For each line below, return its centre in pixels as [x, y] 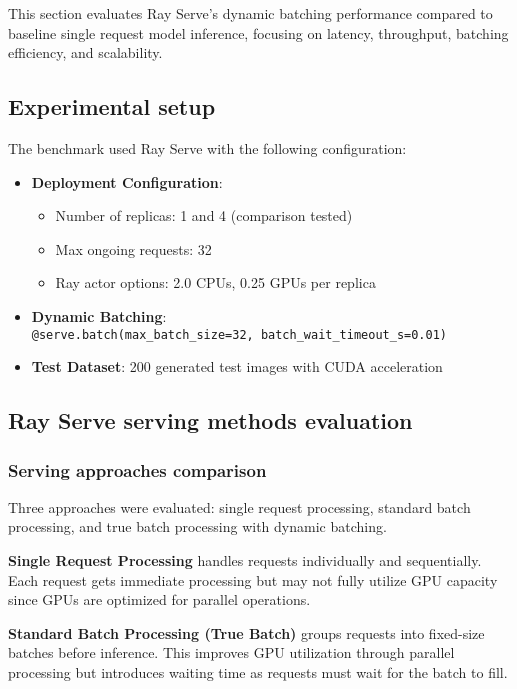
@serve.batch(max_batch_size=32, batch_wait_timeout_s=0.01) [239, 334]
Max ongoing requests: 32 [133, 248]
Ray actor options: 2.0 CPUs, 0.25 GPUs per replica [215, 282]
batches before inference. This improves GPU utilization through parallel [231, 652]
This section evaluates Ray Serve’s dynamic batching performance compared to [250, 13]
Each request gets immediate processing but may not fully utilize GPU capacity [253, 579]
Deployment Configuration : [127, 181]
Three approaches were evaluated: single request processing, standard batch [239, 506]
